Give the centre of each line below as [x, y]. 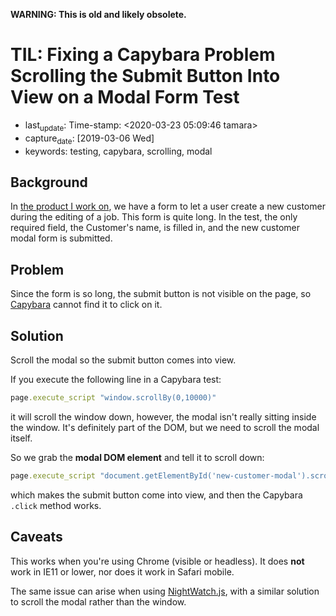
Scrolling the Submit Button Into [145, 76]
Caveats [36, 537]
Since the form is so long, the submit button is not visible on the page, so [161, 294]
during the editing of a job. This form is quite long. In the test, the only [154, 217]
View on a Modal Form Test [125, 97]
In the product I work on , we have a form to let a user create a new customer [168, 206]
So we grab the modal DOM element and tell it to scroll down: [137, 457]
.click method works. [56, 505]
